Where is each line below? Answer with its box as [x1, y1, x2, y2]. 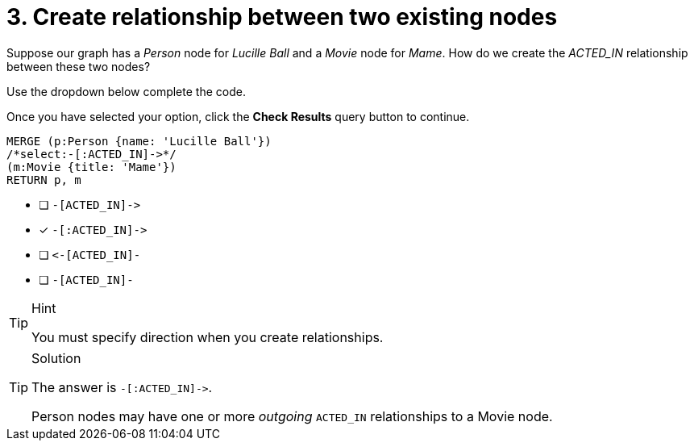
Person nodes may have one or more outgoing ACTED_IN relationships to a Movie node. [31, 407, 553, 424]
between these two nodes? [6, 59, 151, 73]
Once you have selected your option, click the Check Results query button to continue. [6, 109, 470, 123]
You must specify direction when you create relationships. [31, 328, 384, 345]
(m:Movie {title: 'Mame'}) [6, 160, 177, 173]
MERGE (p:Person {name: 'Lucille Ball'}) [6, 134, 272, 148]
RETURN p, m [6, 173, 81, 186]
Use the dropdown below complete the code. [6, 84, 246, 98]
